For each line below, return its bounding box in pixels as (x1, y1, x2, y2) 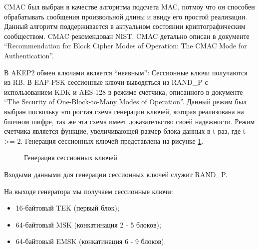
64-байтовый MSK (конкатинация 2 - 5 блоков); (15, 219, 161, 230)
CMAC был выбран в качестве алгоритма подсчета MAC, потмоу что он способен (4, 1, 255, 11)
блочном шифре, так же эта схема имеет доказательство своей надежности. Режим (4, 116, 255, 126)
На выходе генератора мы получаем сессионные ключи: (4, 186, 173, 196)
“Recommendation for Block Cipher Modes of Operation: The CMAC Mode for (4, 40, 247, 51)
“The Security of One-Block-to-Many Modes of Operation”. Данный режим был (4, 96, 247, 107)
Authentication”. (4, 50, 54, 60)
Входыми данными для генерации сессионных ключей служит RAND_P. (4, 169, 228, 179)
